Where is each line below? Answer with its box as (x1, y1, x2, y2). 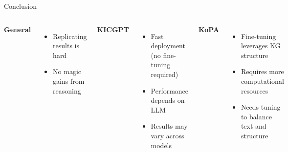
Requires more (241, 66, 284, 76)
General (4, 24, 31, 34)
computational (241, 76, 284, 86)
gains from (53, 76, 85, 86)
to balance (241, 111, 272, 121)
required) (151, 69, 178, 79)
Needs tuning (241, 102, 281, 112)
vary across (151, 130, 184, 140)
